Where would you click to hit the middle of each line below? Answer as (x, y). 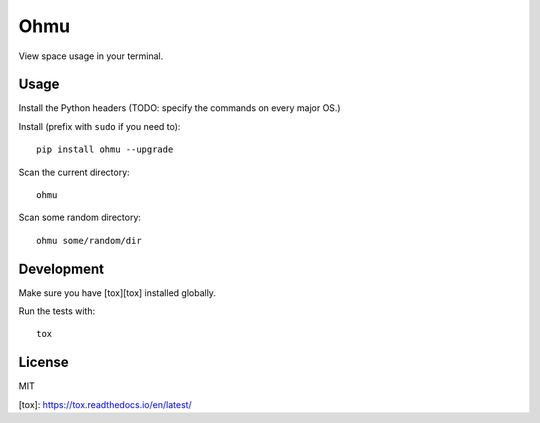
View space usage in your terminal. (91, 56)
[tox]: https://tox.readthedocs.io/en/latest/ (105, 404)
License (43, 362)
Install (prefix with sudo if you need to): (99, 126)
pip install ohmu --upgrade (105, 149)
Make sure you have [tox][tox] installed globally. (117, 292)
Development (61, 268)
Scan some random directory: (80, 217)
